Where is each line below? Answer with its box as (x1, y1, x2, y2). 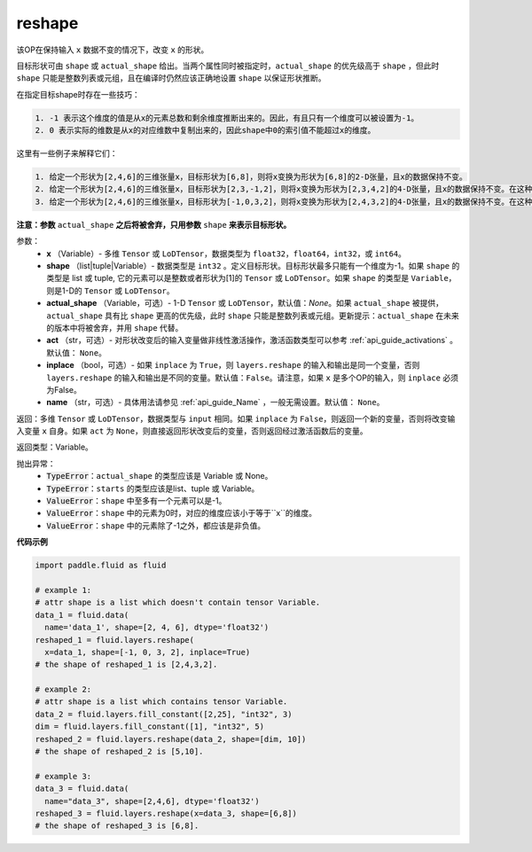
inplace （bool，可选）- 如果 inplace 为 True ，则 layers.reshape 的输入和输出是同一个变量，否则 (46, 360, 420, 371)
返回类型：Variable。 (16, 442, 93, 452)
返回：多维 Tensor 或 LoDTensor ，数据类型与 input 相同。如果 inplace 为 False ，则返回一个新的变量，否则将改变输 (16, 413, 456, 424)
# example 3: (35, 771, 92, 781)
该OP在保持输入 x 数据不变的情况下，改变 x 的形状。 (16, 44, 209, 55)
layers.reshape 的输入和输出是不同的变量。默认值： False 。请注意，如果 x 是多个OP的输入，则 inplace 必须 (46, 372, 458, 383)
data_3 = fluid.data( (35, 784, 129, 793)
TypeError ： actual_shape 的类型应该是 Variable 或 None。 (46, 471, 273, 481)
